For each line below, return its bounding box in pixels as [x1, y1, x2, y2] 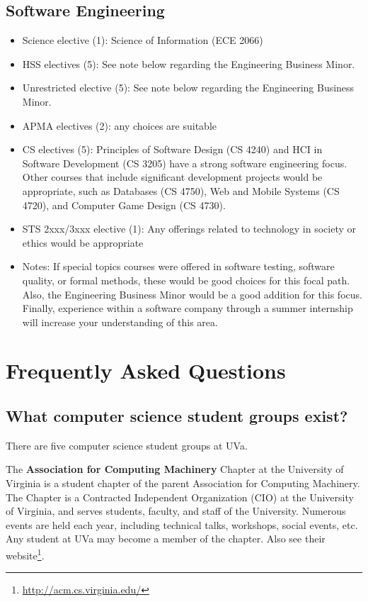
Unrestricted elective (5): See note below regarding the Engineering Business [22, 80, 355, 95]
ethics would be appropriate [22, 235, 144, 250]
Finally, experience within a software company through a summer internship [22, 301, 353, 316]
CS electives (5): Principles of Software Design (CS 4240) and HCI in [22, 142, 323, 157]
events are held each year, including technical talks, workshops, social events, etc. [6, 517, 358, 532]
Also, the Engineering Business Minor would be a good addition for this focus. [22, 286, 362, 301]
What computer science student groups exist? [6, 405, 348, 427]
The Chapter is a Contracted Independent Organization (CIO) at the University [6, 489, 354, 504]
